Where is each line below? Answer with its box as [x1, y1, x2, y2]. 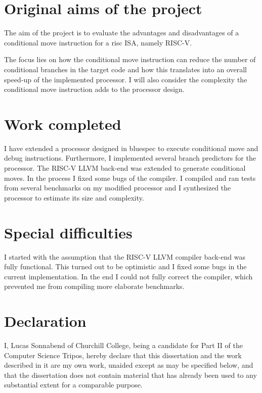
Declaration [4, 311, 86, 331]
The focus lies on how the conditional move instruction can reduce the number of [4, 54, 256, 65]
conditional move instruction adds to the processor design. [4, 84, 185, 94]
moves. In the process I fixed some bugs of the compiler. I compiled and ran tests [4, 172, 256, 183]
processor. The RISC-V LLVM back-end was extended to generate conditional [4, 163, 246, 173]
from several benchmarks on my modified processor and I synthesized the [4, 182, 231, 193]
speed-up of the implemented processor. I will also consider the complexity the [4, 74, 247, 84]
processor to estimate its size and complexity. [4, 192, 144, 203]
